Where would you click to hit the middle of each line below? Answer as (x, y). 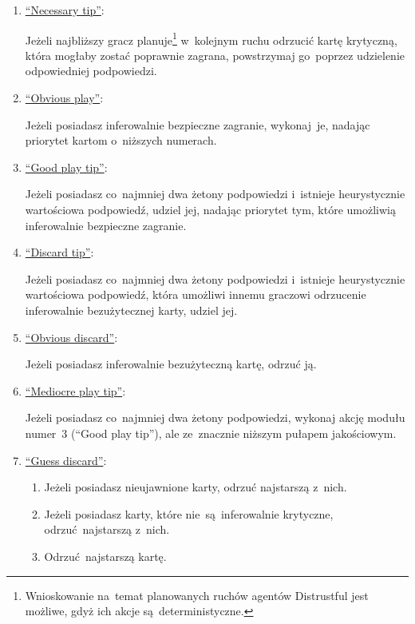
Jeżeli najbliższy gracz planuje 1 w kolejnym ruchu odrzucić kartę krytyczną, (211, 38)
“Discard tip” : (59, 252)
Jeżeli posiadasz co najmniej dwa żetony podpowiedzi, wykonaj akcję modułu (215, 417)
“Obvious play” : (64, 98)
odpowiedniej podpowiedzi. (91, 71)
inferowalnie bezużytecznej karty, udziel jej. (131, 310)
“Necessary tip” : (65, 10)
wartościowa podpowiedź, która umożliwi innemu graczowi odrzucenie (196, 294)
